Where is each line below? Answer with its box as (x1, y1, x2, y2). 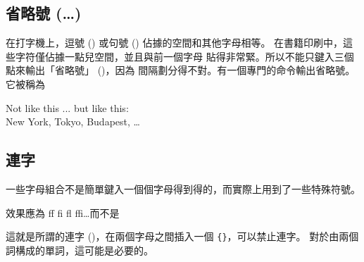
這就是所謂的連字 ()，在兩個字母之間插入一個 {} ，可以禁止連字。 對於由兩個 (6, 229, 359, 244)
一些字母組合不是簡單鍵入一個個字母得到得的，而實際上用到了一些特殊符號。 (6, 181, 360, 196)
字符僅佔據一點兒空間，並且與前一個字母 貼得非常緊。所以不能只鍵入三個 (15, 49, 354, 63)
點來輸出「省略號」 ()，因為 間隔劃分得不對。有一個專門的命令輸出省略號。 (6, 63, 356, 77)
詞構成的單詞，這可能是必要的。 (6, 242, 153, 257)
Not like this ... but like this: (6, 100, 129, 115)
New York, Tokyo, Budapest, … (6, 114, 140, 129)
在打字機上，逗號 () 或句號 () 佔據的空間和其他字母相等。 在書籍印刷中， (6, 35, 344, 50)
